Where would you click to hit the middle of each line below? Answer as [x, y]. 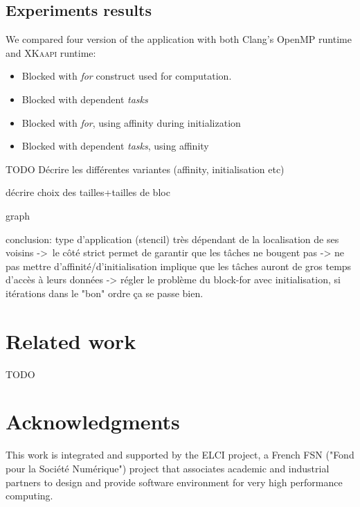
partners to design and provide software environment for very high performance [174, 482]
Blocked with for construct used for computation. [127, 76]
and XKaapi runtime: [51, 52]
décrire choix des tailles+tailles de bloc [88, 192]
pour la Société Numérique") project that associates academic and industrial [168, 468]
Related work [71, 340]
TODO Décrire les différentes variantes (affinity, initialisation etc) [145, 169]
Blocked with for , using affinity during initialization [131, 122]
